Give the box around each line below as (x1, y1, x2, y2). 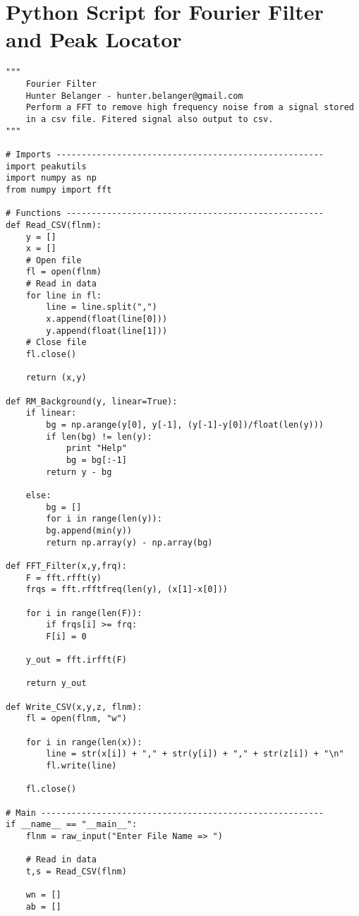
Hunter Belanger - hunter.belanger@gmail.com (25, 90, 243, 101)
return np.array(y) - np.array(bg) (46, 537, 213, 548)
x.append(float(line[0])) (46, 314, 168, 325)
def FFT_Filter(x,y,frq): (6, 560, 127, 571)
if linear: (25, 408, 77, 418)
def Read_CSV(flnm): (6, 219, 102, 230)
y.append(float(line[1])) (46, 325, 168, 336)
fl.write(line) (46, 761, 117, 771)
